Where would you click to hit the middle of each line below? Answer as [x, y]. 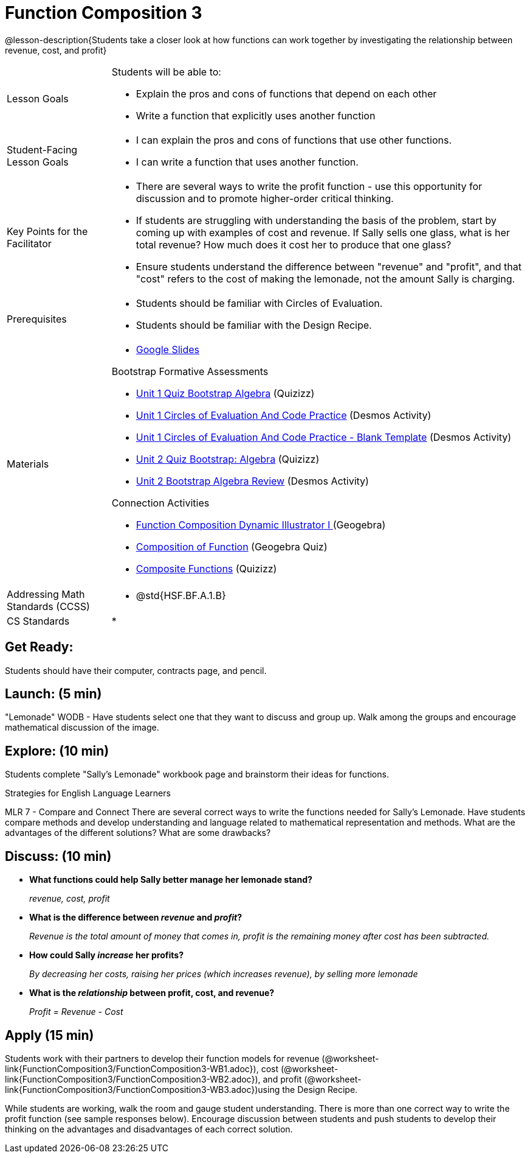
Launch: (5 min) [53, 694]
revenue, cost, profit [70, 899]
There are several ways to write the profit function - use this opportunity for [309, 186]
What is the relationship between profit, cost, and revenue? [152, 993]
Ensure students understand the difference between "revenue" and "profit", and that [329, 266]
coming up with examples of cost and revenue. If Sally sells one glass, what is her [323, 232]
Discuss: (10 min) [58, 856]
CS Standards [38, 621]
